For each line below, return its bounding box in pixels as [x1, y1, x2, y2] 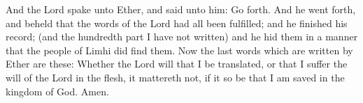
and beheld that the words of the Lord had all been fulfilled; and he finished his [6, 15, 348, 30]
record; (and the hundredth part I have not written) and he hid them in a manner [6, 29, 358, 44]
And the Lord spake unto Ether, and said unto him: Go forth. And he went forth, [6, 2, 356, 16]
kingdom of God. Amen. [6, 84, 109, 98]
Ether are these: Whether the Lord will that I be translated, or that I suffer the [6, 56, 348, 71]
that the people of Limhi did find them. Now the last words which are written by [6, 42, 353, 57]
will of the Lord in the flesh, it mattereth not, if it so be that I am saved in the [6, 70, 345, 84]
